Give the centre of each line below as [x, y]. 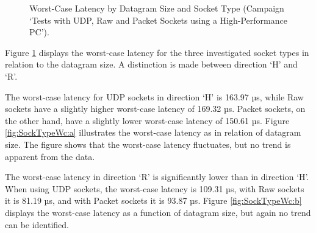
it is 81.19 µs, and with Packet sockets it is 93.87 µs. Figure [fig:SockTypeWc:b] [153, 200]
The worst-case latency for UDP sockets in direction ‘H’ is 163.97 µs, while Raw [154, 96]
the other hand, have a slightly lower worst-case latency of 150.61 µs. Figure [147, 120]
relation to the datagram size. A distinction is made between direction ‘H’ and [151, 64]
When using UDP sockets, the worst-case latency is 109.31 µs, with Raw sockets [155, 188]
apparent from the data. [50, 156]
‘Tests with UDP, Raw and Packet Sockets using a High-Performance [158, 20]
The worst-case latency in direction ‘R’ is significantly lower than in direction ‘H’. [157, 177]
